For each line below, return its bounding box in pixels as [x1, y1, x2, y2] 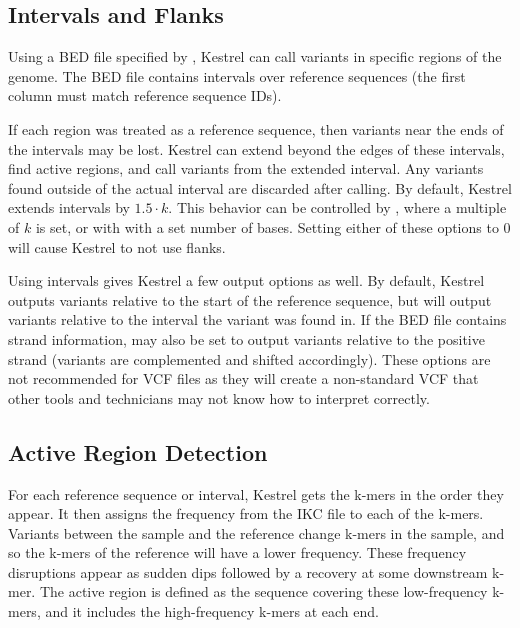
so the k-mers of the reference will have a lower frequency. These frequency [8, 542, 467, 563]
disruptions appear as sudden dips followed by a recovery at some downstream [8, 561, 488, 582]
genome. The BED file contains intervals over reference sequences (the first [8, 65, 466, 86]
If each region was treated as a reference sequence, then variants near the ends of [8, 118, 504, 139]
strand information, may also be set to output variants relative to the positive [8, 328, 485, 349]
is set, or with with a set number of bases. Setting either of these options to [35, 216, 499, 237]
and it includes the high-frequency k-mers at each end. [45, 601, 379, 622]
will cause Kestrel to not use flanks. [8, 236, 226, 257]
